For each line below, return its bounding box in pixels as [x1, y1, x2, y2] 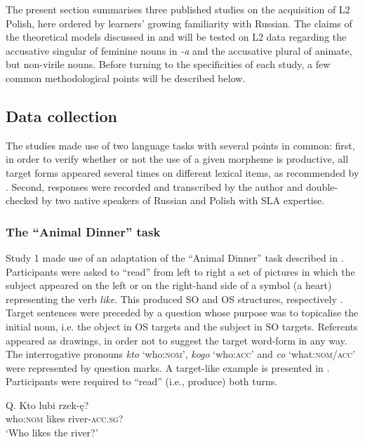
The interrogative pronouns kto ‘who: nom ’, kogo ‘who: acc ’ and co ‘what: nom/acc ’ [6, 347, 356, 361]
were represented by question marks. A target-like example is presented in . [6, 360, 330, 375]
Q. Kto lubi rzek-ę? [6, 397, 89, 412]
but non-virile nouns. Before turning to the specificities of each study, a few [6, 57, 331, 72]
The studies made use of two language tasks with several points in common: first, [6, 138, 355, 152]
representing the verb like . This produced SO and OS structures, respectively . [6, 291, 343, 306]
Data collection [6, 105, 118, 126]
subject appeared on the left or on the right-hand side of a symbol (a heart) [6, 278, 332, 293]
